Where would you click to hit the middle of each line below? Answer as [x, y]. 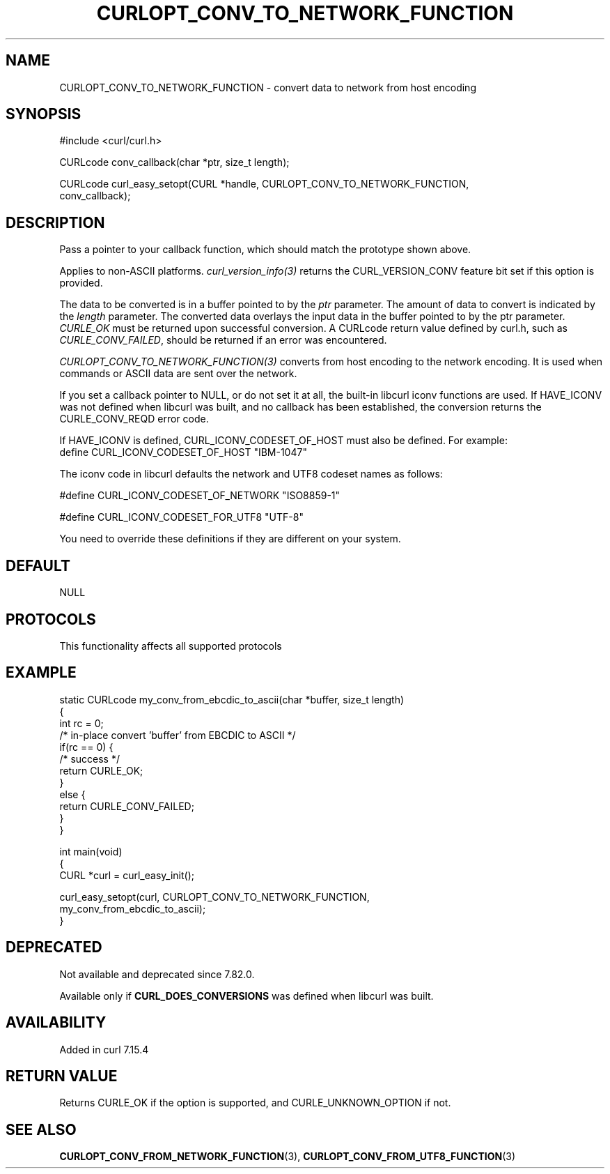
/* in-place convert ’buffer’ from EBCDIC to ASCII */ [178, 735]
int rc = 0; [81, 723]
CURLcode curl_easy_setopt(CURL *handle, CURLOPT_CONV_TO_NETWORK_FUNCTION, [264, 184]
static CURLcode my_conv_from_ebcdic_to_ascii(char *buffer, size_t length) [232, 699]
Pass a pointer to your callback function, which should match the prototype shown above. [265, 250]
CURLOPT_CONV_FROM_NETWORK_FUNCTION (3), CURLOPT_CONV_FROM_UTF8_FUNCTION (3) [288, 1157]
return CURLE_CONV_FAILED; [127, 806]
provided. [81, 283]
